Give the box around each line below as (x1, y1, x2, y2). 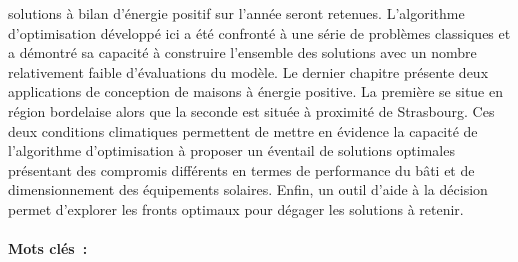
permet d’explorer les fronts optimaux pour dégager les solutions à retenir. (8, 198, 464, 219)
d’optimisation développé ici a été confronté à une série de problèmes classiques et (8, 22, 511, 43)
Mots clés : (8, 238, 88, 259)
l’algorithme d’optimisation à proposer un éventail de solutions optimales (8, 140, 455, 161)
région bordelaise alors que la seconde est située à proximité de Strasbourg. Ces (8, 100, 495, 121)
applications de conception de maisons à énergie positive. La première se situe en (8, 81, 503, 102)
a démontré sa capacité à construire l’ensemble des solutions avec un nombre (8, 42, 477, 63)
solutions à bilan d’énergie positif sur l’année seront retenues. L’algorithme (8, 3, 465, 23)
